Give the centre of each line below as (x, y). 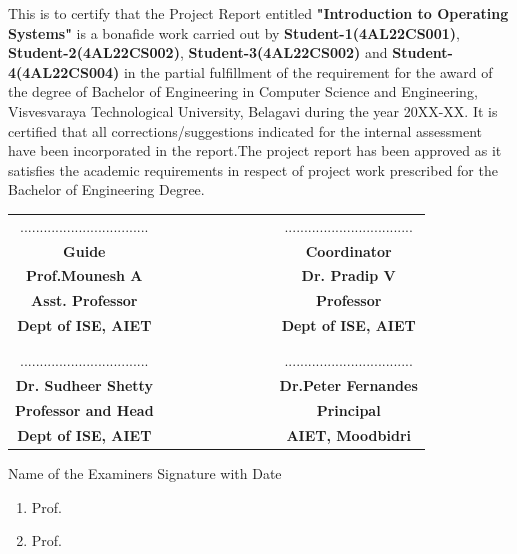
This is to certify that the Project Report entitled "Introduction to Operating (258, 13)
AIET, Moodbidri (348, 434)
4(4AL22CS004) (64, 71)
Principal (348, 410)
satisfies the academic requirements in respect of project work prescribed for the (253, 169)
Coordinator (348, 250)
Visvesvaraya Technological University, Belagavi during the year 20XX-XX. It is (253, 110)
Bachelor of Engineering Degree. (106, 189)
